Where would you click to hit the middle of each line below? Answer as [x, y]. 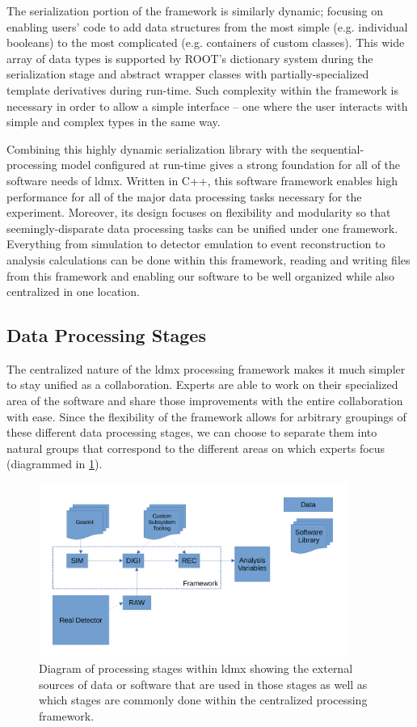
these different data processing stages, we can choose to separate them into [192, 432]
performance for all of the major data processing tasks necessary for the [184, 196]
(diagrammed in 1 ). [55, 464]
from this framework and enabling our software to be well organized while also [200, 275]
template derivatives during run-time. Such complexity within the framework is [202, 89]
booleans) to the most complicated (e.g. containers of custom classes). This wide [206, 42]
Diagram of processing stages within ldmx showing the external [196, 668]
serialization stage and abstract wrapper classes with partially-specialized [188, 74]
